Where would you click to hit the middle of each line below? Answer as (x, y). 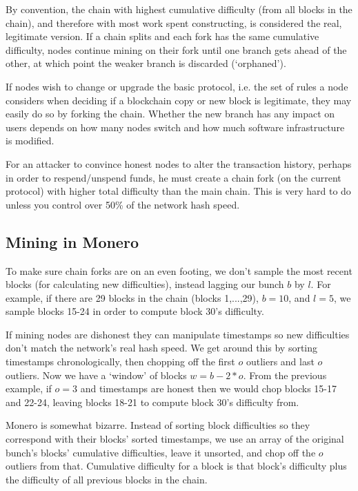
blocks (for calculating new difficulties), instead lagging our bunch (145, 284)
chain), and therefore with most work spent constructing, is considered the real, (174, 22)
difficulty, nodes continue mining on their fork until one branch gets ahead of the (176, 49)
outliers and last (280, 362)
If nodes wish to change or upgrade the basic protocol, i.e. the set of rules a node (177, 86)
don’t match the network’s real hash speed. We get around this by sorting (162, 348)
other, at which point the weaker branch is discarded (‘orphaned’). (146, 63)
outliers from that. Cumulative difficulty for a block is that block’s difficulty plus (176, 466)
